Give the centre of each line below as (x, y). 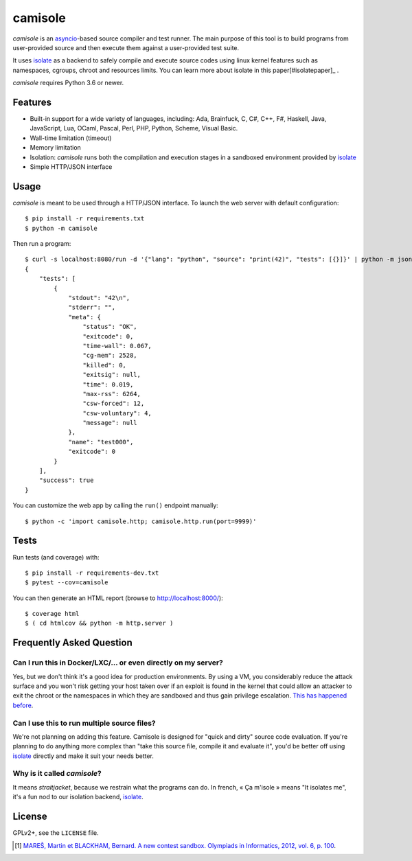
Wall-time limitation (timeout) (71, 138)
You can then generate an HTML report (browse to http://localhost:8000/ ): (118, 598)
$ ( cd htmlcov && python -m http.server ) (99, 623)
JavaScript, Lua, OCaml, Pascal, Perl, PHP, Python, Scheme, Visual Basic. (134, 128)
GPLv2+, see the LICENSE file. (56, 833)
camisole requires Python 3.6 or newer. (68, 83)
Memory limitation (56, 148)
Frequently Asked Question (73, 643)
